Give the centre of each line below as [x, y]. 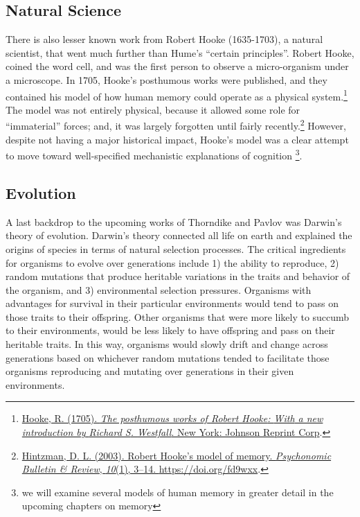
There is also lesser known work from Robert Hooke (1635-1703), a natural [164, 39]
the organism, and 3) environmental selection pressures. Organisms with [159, 289]
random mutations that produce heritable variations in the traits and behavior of [178, 276]
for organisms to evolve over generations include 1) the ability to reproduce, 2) [172, 262]
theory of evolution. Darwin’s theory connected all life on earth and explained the [179, 235]
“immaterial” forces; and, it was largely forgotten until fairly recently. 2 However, [176, 125]
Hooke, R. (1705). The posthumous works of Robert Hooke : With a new [172, 418]
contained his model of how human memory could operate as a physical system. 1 [177, 95]
